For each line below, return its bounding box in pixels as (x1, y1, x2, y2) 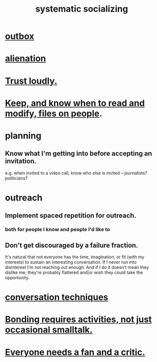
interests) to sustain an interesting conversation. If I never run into (5, 259, 137, 265)
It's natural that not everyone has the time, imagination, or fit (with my (5, 254, 144, 260)
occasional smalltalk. (5, 325, 93, 335)
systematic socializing (35, 3, 128, 15)
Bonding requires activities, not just (5, 314, 152, 325)
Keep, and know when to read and (5, 97, 145, 109)
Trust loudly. (5, 75, 57, 86)
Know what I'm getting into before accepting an (5, 149, 152, 158)
